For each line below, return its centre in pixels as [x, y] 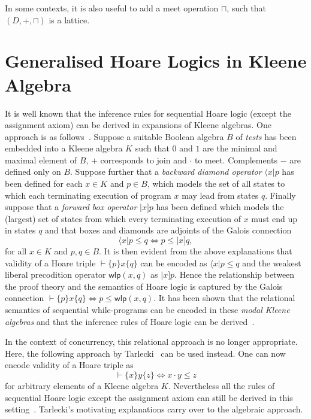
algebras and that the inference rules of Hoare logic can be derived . [130, 321]
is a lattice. [69, 19]
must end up [274, 218]
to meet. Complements [236, 160]
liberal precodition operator [55, 274]
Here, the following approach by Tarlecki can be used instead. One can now [145, 353]
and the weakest [272, 262]
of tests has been [266, 136]
